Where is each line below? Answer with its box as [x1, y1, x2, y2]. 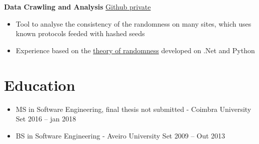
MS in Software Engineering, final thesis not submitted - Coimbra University [15, 103, 251, 114]
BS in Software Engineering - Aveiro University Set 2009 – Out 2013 [15, 130, 225, 140]
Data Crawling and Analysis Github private [4, 2, 151, 12]
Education [4, 74, 75, 95]
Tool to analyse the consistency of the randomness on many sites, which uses [15, 18, 251, 29]
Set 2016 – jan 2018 [15, 113, 76, 124]
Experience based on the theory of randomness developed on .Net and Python [15, 45, 255, 55]
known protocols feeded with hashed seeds [15, 28, 145, 39]
